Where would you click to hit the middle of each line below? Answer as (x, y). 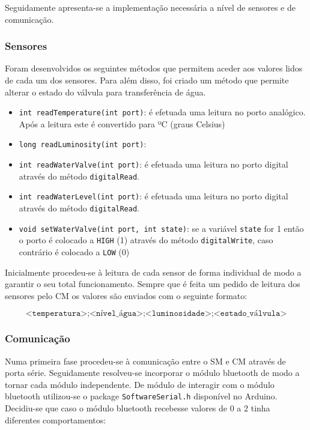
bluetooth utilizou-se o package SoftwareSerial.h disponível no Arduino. (141, 396)
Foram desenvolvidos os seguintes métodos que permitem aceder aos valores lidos (154, 68)
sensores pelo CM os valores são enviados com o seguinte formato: (126, 295)
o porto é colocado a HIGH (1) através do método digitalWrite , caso (146, 240)
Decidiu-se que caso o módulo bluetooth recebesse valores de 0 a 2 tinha (138, 408)
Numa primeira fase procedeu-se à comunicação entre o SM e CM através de (145, 361)
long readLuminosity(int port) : (83, 144)
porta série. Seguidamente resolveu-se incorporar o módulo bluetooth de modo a (152, 373)
